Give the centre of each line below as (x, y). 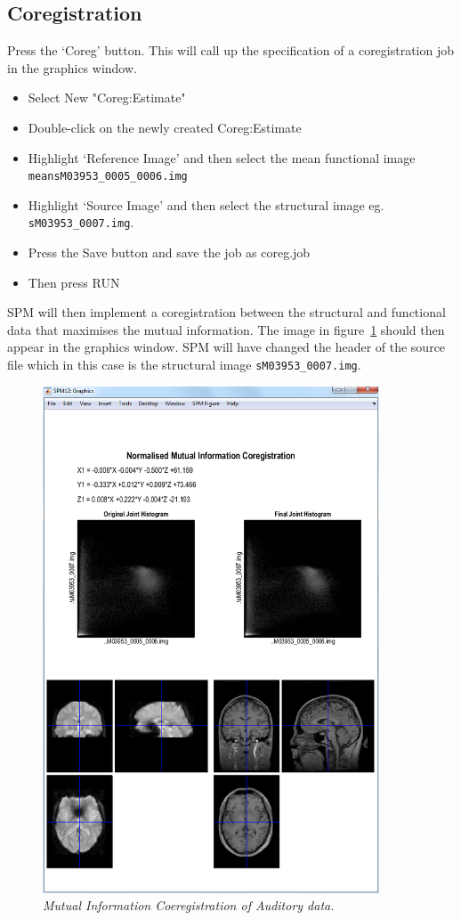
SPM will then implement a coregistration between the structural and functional (226, 312)
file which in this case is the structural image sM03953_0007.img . (184, 365)
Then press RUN (74, 282)
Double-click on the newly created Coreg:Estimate (165, 127)
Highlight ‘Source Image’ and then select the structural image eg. (206, 204)
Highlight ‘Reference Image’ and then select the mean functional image (222, 157)
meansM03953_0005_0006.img (108, 177)
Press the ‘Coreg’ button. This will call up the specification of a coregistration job (231, 50)
